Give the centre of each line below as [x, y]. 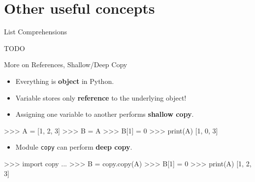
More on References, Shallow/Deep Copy [66, 65]
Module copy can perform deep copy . [74, 147]
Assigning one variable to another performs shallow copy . [105, 114]
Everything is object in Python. [65, 81]
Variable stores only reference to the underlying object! [101, 97]
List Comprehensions [36, 32]
